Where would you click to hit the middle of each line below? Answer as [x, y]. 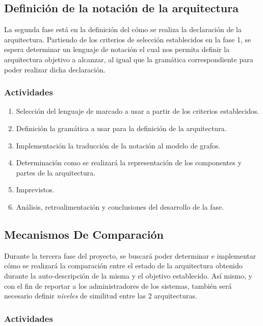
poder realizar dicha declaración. [55, 69]
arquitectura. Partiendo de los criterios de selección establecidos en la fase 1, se [128, 39]
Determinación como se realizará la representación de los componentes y [129, 162]
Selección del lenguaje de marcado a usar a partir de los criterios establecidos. [138, 111]
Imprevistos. [35, 190]
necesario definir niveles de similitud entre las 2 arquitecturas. [101, 296]
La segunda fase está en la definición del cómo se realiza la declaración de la [123, 29]
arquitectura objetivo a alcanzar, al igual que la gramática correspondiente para [129, 59]
